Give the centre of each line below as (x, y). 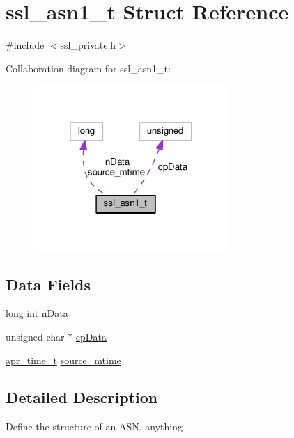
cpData (91, 336)
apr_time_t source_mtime (63, 360)
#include (25, 45)
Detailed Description (82, 397)
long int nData (37, 313)
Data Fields (48, 284)
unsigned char (35, 336)
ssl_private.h (88, 45)
